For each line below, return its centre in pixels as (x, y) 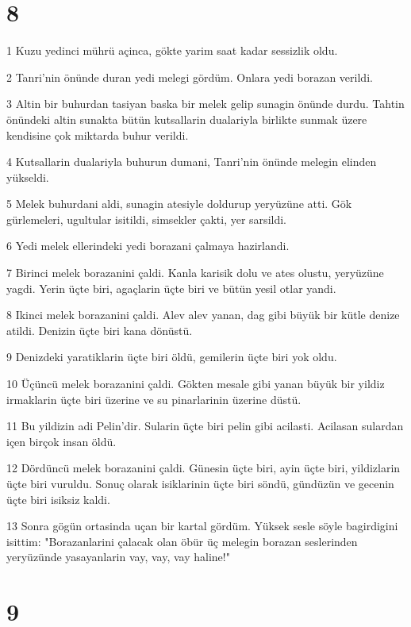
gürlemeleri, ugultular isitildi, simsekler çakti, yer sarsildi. (146, 219)
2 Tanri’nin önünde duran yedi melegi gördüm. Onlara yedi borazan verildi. (190, 77)
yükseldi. (28, 177)
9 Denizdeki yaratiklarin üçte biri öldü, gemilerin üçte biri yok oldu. (172, 357)
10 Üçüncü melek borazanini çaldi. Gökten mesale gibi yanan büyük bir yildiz (196, 384)
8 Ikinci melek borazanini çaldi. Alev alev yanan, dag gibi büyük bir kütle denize (203, 315)
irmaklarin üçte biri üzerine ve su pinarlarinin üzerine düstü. (154, 399)
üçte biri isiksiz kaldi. (58, 499)
